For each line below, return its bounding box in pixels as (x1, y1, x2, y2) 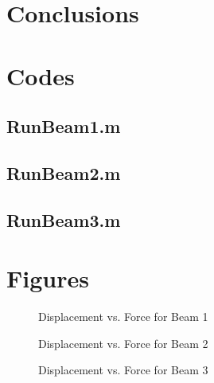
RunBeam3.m (6, 207, 121, 232)
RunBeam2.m (6, 160, 121, 185)
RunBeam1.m (6, 114, 121, 139)
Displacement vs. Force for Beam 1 (38, 308, 208, 325)
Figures (6, 262, 89, 295)
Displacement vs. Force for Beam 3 (38, 362, 208, 378)
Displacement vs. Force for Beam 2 (38, 334, 208, 351)
